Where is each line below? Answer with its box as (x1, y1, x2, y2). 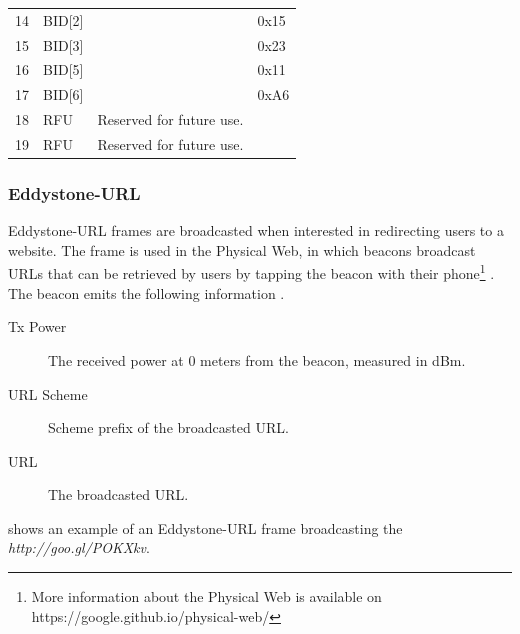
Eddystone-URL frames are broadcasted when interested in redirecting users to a (8, 220, 504, 241)
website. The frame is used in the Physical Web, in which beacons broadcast (8, 239, 476, 260)
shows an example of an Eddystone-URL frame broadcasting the (8, 517, 403, 538)
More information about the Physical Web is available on (31, 586, 382, 607)
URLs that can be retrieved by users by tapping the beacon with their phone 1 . (8, 260, 495, 284)
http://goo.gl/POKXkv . (8, 537, 150, 558)
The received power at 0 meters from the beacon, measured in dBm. (48, 349, 466, 370)
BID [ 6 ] (43, 84, 84, 105)
